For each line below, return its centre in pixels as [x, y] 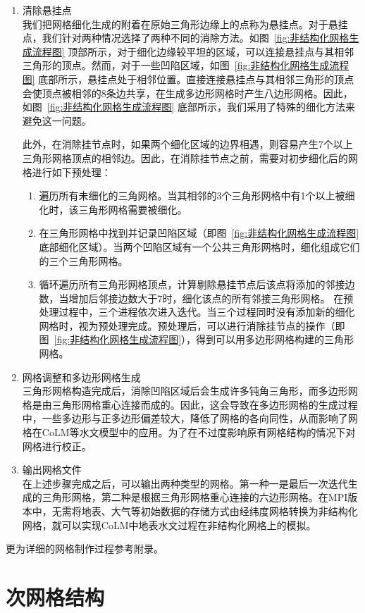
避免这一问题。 [57, 120]
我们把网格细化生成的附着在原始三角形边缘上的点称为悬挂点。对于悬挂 [185, 24]
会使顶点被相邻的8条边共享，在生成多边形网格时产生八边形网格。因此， [187, 93]
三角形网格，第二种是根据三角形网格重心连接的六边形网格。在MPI [195, 497]
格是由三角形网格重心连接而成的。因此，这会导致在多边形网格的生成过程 [190, 404]
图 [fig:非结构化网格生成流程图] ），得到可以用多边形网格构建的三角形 [197, 339]
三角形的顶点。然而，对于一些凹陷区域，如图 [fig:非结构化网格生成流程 [186, 65]
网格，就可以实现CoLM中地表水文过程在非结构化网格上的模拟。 [169, 525]
